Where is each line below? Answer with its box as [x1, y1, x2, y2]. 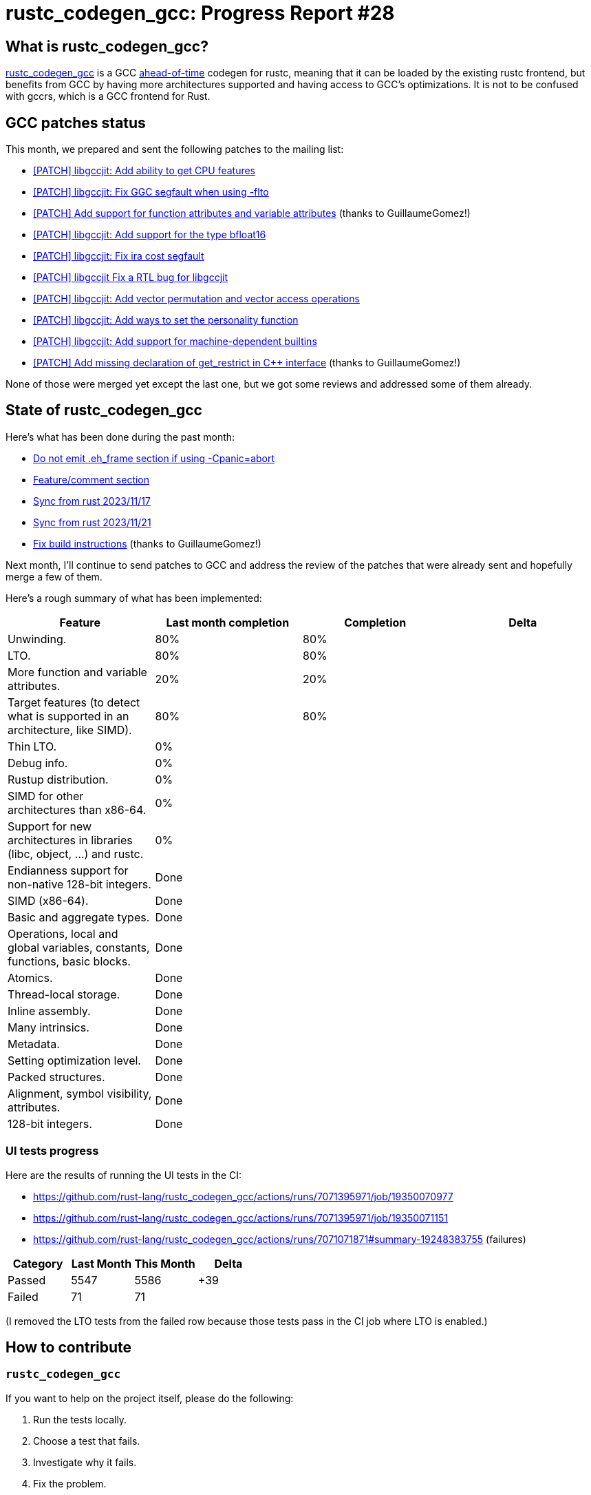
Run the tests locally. [33, 1413, 127, 1425]
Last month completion [166, 615, 290, 629]
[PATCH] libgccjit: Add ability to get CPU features [33, 165, 255, 177]
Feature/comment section [33, 473, 150, 485]
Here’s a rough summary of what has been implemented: [6, 592, 262, 604]
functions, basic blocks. [8, 954, 131, 968]
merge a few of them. [6, 570, 103, 583]
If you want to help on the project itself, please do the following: [6, 1392, 294, 1404]
